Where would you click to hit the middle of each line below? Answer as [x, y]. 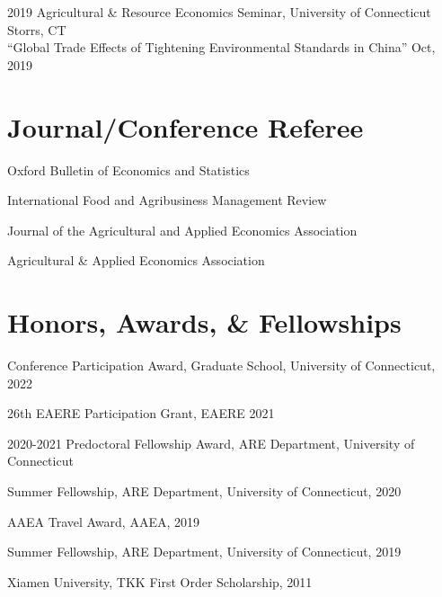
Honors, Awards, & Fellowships [204, 322]
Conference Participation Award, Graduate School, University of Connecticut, [221, 365]
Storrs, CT [37, 29]
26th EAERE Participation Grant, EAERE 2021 [141, 413]
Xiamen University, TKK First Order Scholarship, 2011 [160, 581]
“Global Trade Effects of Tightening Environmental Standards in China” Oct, [221, 47]
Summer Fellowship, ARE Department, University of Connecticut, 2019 [204, 552]
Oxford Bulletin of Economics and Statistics [128, 169]
